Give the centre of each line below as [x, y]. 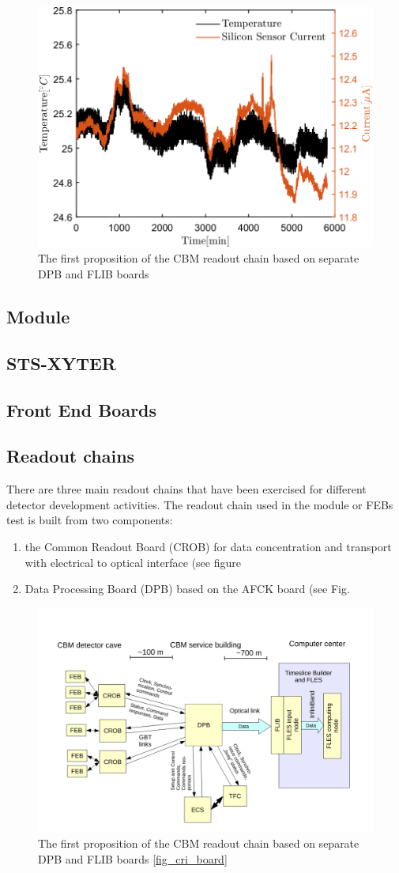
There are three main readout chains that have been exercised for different [186, 489]
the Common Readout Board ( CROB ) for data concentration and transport [208, 546]
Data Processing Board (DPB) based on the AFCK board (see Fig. [187, 589]
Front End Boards [82, 409]
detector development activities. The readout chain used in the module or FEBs [200, 504]
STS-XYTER [61, 363]
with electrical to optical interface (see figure [133, 562]
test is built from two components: [90, 520]
